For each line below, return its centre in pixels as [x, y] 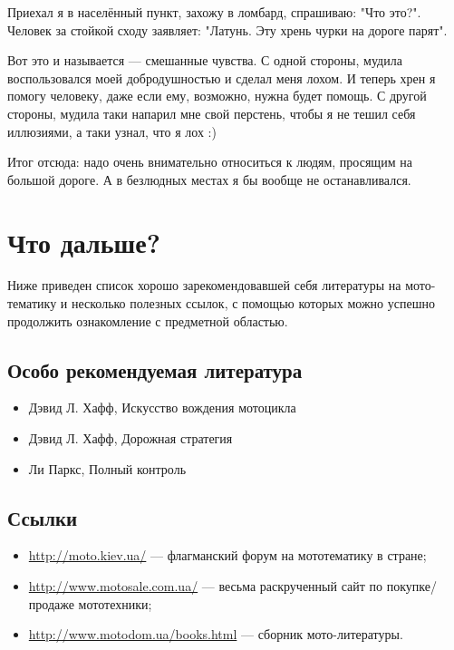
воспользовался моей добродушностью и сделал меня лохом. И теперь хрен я [222, 78]
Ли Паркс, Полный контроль [107, 468]
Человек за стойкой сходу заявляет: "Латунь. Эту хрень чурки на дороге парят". [227, 29]
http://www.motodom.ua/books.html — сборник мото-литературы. [216, 634]
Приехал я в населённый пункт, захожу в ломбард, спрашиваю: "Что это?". [214, 12]
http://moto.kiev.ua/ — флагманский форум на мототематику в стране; [227, 555]
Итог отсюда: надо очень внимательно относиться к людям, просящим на [210, 162]
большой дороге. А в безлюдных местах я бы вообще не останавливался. [209, 179]
